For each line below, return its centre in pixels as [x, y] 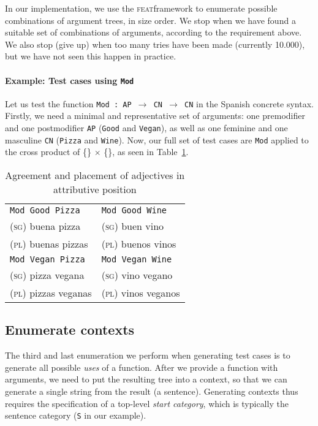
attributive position [95, 189]
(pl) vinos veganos [141, 292]
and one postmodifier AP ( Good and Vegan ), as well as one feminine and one [146, 128]
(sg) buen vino [133, 226]
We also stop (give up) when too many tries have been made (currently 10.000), [155, 44]
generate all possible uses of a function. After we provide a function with [142, 367]
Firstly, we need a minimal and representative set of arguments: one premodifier [155, 116]
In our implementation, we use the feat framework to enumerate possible [141, 8]
